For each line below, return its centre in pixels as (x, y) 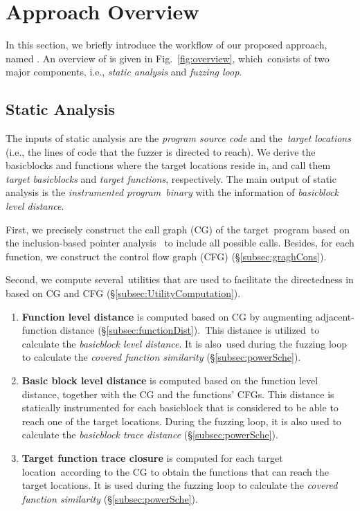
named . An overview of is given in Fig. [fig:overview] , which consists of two (168, 58)
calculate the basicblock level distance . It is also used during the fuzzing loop (184, 343)
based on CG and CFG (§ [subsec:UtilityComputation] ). (123, 293)
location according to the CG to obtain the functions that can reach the (175, 471)
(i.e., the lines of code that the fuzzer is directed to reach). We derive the (161, 151)
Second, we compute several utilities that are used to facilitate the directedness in (180, 279)
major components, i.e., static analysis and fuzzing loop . (124, 72)
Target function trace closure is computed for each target (152, 457)
